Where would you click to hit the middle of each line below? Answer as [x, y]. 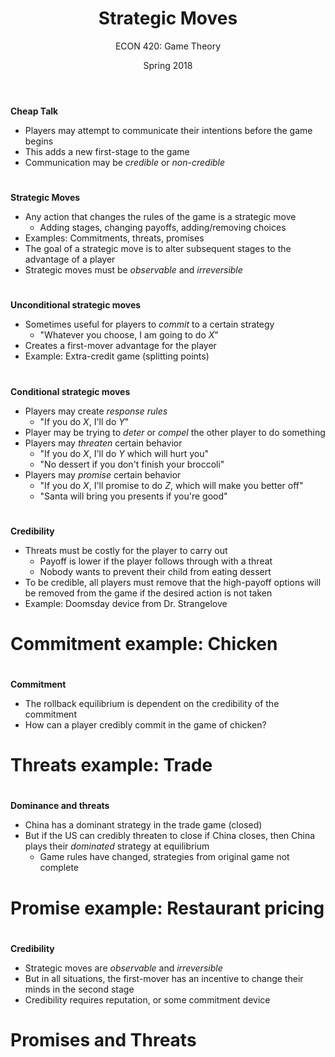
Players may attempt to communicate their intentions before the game [168, 130]
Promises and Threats [103, 1040]
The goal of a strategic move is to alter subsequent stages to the [158, 249]
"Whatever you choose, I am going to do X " [129, 335]
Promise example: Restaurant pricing [167, 908]
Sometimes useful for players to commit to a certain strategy [149, 324]
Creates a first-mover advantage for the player [120, 346]
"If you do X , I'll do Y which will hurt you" [124, 453]
